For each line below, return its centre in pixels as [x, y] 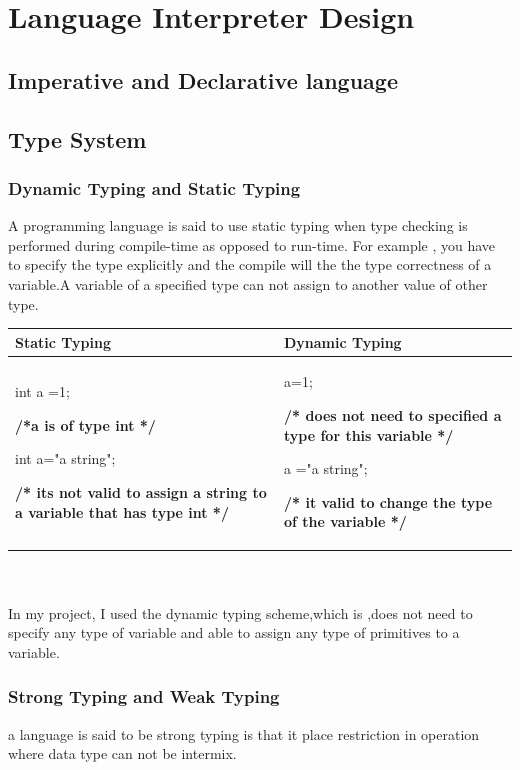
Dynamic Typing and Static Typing [154, 187]
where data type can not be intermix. [122, 753]
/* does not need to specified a [392, 415]
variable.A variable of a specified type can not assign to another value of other [248, 283]
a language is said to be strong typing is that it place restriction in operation [244, 733]
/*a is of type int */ [85, 424]
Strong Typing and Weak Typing [144, 696]
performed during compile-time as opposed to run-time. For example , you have [252, 244]
